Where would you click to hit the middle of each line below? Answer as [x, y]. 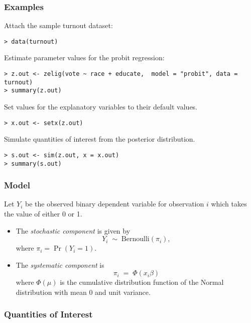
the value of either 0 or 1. [43, 213]
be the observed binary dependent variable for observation [115, 204]
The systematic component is [60, 264]
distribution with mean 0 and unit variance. [83, 292]
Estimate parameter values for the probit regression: [84, 58]
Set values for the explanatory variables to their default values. [101, 107]
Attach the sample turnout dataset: [58, 25]
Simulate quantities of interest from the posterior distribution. [100, 139]
